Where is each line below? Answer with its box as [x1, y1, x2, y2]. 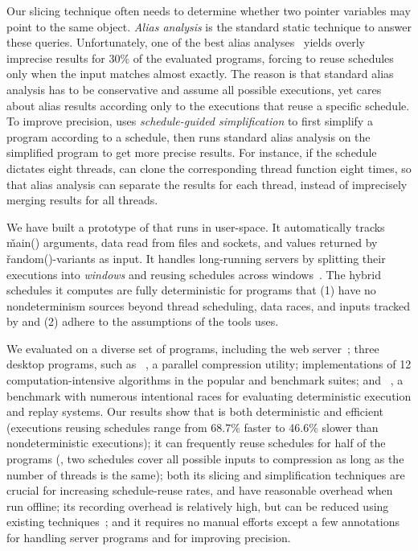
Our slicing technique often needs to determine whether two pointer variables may [6, 2, 411, 19]
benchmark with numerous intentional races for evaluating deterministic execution [6, 387, 412, 404]
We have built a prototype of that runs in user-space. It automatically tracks [6, 218, 385, 235]
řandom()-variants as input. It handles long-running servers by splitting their [6, 249, 386, 266]
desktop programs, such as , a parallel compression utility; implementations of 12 [6, 356, 412, 372]
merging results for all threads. [6, 191, 158, 208]
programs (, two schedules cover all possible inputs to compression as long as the [6, 450, 404, 467]
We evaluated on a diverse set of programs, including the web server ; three [6, 339, 379, 356]
